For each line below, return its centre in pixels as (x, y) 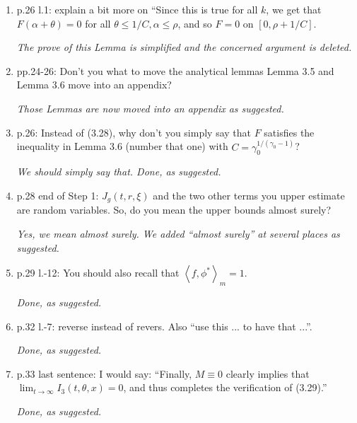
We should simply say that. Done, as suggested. (119, 172)
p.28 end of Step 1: (58, 195)
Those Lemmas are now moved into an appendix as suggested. (150, 108)
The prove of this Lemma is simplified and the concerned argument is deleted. (184, 47)
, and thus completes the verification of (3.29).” (225, 387)
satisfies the (289, 132)
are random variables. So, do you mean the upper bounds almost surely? (174, 210)
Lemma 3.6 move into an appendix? (94, 85)
